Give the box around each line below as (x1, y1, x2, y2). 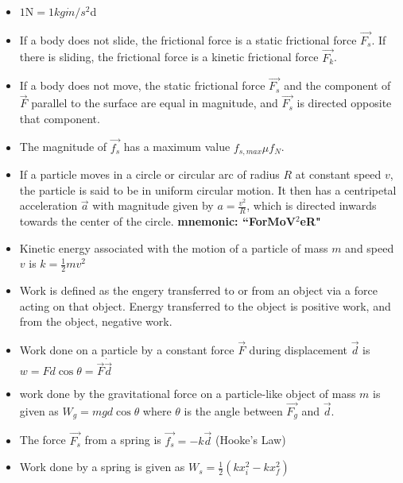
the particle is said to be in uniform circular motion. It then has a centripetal (19, 181, 397, 198)
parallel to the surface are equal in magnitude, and (31, 95, 278, 111)
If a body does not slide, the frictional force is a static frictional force (19, 31, 357, 48)
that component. (19, 110, 100, 126)
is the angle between (184, 402, 283, 419)
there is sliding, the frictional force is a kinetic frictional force (19, 48, 319, 65)
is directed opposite (296, 95, 392, 111)
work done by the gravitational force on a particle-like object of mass (19, 385, 356, 402)
